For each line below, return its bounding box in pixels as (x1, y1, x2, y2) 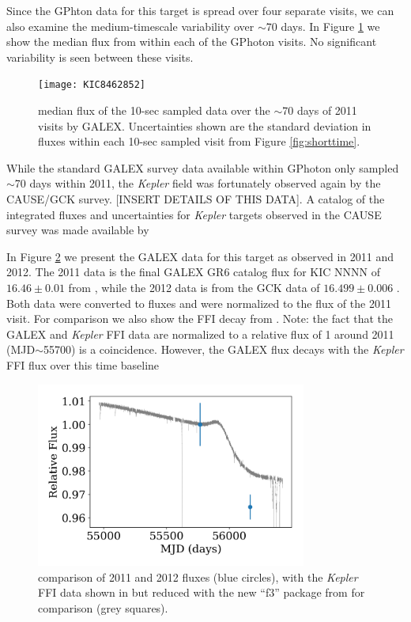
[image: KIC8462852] (38, 79, 146, 91)
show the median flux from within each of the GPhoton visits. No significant (6, 33, 377, 50)
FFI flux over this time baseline (6, 356, 160, 373)
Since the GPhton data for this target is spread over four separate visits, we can (6, 2, 394, 18)
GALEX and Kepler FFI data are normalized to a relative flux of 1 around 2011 (6, 325, 394, 342)
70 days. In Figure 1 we (266, 17, 380, 34)
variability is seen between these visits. (6, 48, 194, 65)
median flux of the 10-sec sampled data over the (38, 102, 270, 119)
